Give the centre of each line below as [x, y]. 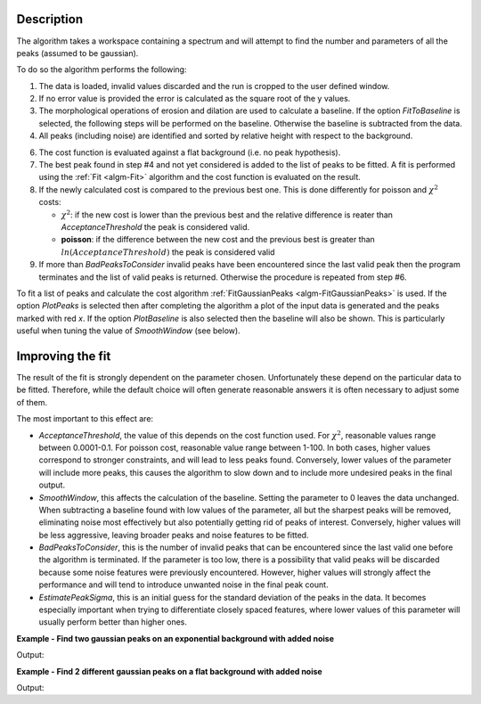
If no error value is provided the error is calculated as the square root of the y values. [195, 99]
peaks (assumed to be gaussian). [77, 53]
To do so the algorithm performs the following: [102, 70]
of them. [32, 402]
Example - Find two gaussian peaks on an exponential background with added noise [175, 638]
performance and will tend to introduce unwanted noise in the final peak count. [183, 585]
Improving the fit [64, 356]
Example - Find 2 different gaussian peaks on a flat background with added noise [169, 671]
